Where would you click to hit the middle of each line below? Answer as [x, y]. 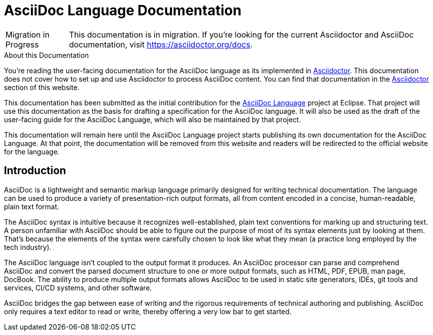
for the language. [32, 151]
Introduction [35, 171]
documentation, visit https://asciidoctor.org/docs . [161, 44]
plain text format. [32, 206]
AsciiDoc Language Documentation [123, 10]
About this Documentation [46, 55]
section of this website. [42, 87]
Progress [22, 44]
